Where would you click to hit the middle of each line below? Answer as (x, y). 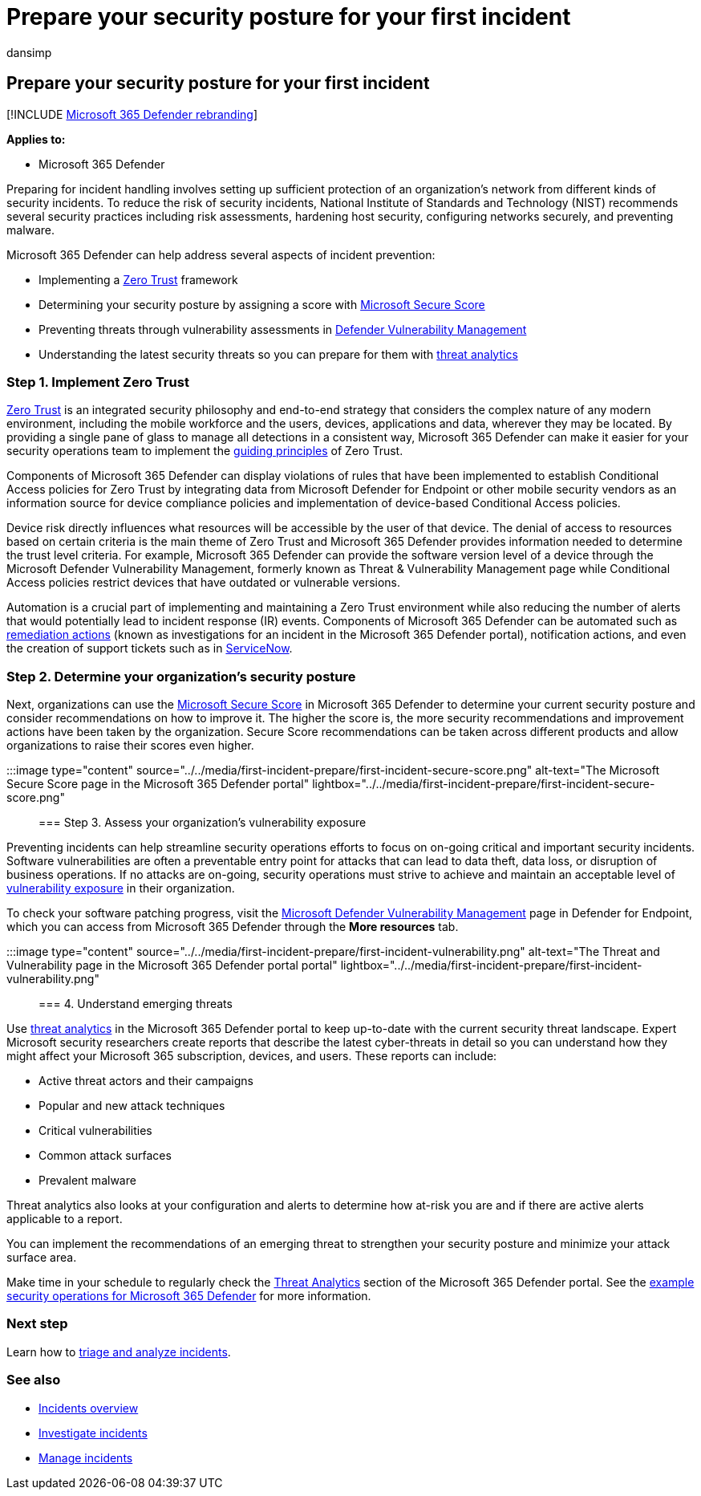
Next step (37, 1324)
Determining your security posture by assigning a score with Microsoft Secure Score (262, 304)
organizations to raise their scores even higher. (130, 746)
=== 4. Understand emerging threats (136, 1004)
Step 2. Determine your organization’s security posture (181, 676)
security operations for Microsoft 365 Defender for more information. (189, 1296)
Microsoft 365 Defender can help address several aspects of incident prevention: (221, 254)
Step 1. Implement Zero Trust (98, 382)
